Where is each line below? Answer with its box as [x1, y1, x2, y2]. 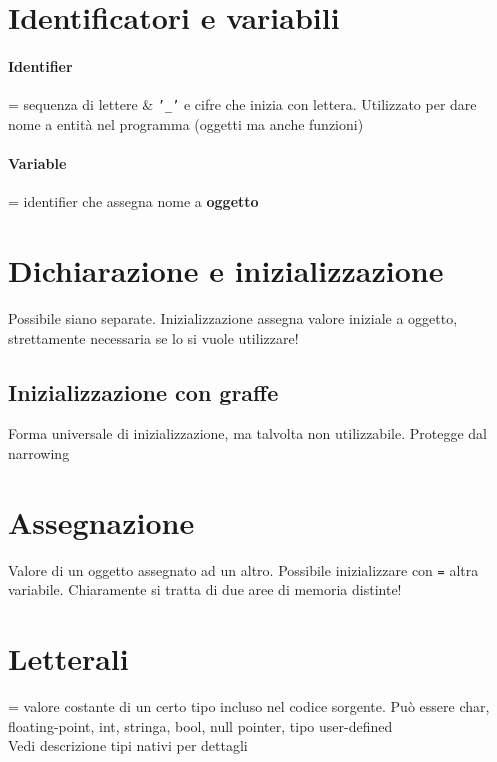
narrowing [8, 442, 70, 463]
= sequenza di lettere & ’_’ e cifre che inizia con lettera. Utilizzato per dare [8, 94, 477, 115]
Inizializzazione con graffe [8, 376, 279, 407]
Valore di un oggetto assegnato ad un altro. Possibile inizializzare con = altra [8, 559, 479, 580]
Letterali [8, 638, 129, 679]
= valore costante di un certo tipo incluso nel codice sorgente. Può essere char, [8, 696, 490, 717]
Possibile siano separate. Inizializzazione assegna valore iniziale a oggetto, [8, 307, 458, 328]
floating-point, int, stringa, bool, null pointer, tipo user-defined [8, 715, 393, 736]
